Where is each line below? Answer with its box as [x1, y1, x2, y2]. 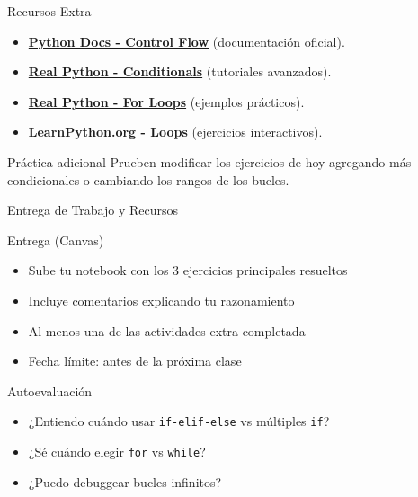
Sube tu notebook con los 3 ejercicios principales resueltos [28, 261, 348, 280]
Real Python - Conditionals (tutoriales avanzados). [28, 62, 332, 81]
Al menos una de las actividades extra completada [28, 321, 306, 340]
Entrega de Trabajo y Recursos [7, 200, 179, 219]
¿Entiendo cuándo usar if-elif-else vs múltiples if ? [28, 412, 330, 430]
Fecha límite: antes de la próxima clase [28, 351, 242, 370]
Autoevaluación [7, 381, 93, 400]
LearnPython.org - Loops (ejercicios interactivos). [28, 122, 323, 141]
